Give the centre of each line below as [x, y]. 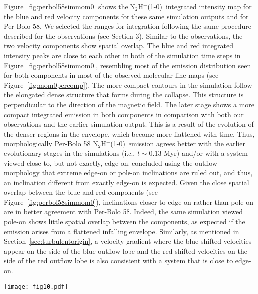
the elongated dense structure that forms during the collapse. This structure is [124, 94]
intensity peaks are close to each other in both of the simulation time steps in [122, 55]
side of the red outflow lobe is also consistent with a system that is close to [119, 260]
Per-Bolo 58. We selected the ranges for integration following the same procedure [128, 26]
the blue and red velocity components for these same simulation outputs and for [126, 16]
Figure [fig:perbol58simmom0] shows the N [70, 6]
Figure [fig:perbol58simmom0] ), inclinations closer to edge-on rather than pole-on [129, 202]
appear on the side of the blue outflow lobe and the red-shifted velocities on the [126, 250]
